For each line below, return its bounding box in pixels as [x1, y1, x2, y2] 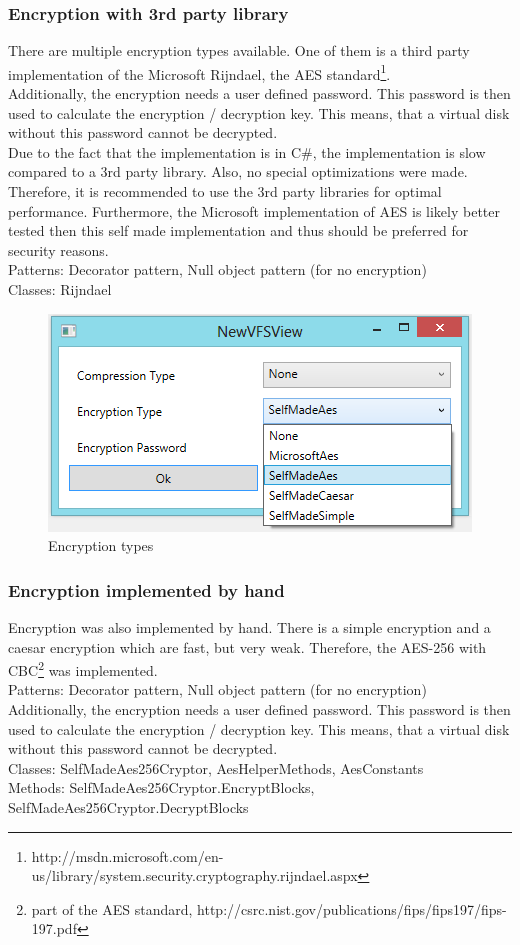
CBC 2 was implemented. [8, 657, 158, 680]
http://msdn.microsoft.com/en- [31, 845, 224, 866]
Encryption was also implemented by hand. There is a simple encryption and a [8, 617, 491, 637]
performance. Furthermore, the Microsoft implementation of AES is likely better [8, 200, 501, 221]
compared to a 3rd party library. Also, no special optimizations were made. [8, 161, 468, 182]
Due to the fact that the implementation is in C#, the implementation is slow [8, 141, 486, 162]
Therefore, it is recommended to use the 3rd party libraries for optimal [8, 181, 442, 202]
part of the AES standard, [31, 898, 193, 919]
